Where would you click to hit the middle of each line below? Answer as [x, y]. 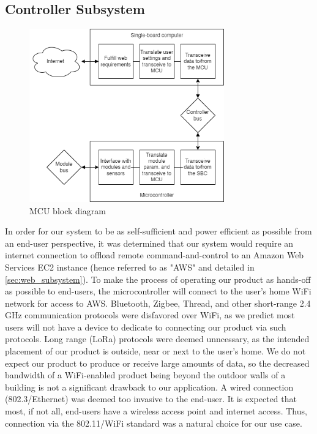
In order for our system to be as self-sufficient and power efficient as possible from [158, 231]
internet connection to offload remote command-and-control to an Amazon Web [155, 255]
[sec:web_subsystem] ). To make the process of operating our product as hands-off [158, 279]
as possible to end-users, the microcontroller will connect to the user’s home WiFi [158, 291]
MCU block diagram [68, 210]
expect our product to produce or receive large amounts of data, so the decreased [157, 363]
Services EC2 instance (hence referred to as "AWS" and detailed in [130, 267]
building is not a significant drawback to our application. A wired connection [149, 387]
